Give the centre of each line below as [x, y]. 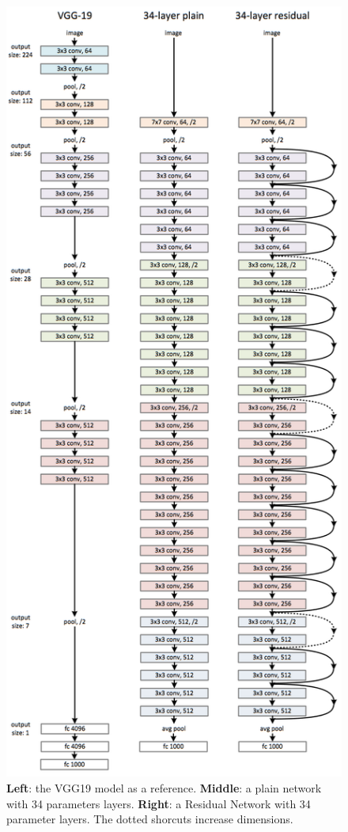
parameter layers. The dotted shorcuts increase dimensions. [150, 819]
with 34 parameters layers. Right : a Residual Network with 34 [159, 803]
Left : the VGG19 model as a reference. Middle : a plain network [164, 788]
